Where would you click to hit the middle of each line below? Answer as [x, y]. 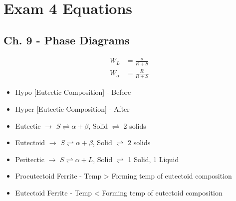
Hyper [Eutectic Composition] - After [72, 108]
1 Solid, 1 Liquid [153, 159]
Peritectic [30, 159]
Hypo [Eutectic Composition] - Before [73, 92]
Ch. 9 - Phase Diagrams [67, 40]
